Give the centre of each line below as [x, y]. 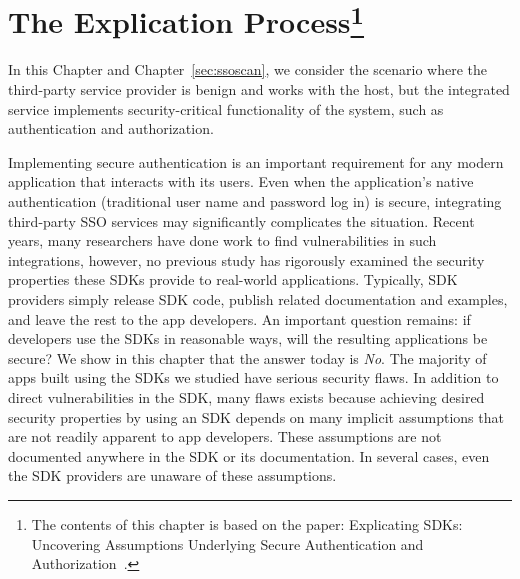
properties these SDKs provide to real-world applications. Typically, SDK [233, 279]
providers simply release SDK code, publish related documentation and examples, [258, 298]
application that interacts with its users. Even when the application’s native [241, 181]
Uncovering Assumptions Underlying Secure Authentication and [227, 543]
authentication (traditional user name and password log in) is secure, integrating [255, 201]
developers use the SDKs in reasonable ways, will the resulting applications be [248, 338]
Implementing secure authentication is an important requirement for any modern [256, 161]
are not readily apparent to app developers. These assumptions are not [225, 436]
